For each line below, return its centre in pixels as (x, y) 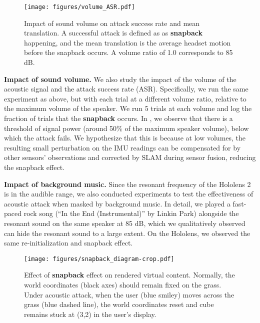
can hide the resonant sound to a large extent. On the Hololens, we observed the (127, 233)
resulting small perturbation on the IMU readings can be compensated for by (122, 147)
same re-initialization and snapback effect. (68, 243)
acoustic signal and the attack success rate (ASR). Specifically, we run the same (126, 89)
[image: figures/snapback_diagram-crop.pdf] (99, 259)
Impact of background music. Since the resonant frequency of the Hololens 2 (127, 184)
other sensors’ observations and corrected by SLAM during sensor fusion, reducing (130, 157)
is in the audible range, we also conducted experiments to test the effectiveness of (129, 194)
